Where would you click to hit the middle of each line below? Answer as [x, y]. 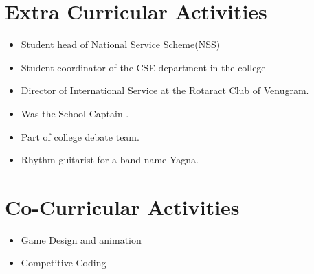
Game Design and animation [81, 239]
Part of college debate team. [80, 136]
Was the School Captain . [75, 113]
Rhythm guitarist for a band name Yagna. [110, 160]
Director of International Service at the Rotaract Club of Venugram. [165, 90]
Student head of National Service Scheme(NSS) [121, 44]
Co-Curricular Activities [122, 206]
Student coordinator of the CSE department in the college [143, 67]
